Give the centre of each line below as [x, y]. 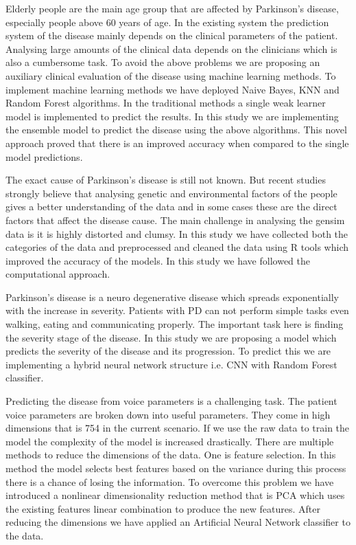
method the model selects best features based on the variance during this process [176, 468]
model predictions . [44, 156]
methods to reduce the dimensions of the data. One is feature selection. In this [171, 455]
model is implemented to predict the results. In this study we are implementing [172, 116]
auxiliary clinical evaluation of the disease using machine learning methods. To [171, 75]
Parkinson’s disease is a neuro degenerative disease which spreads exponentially [172, 297]
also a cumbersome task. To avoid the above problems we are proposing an [163, 62]
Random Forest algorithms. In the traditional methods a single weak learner [166, 103]
